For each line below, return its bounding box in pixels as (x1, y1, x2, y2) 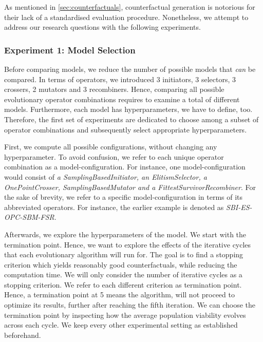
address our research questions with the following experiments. (4, 22, 201, 32)
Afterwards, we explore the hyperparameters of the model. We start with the (4, 229, 247, 239)
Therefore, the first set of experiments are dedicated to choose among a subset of (4, 113, 259, 124)
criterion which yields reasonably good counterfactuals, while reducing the (4, 259, 237, 270)
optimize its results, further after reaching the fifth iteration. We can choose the (4, 299, 255, 310)
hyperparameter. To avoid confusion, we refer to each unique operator (4, 151, 224, 162)
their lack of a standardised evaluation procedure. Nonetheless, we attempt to (4, 11, 249, 22)
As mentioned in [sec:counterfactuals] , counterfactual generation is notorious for (4, 2, 255, 12)
